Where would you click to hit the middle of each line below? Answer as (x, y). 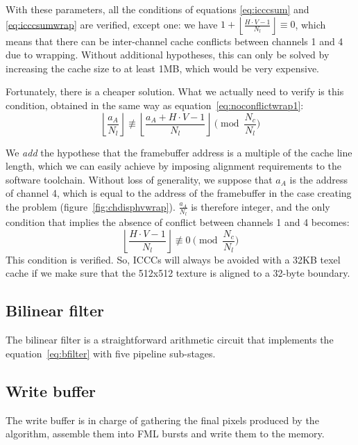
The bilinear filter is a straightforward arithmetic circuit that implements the (170, 340)
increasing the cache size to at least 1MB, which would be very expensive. (163, 68)
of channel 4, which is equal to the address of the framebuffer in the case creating (179, 193)
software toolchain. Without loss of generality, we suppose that (139, 179)
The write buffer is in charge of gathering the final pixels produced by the (162, 420)
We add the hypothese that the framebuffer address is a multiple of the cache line (179, 152)
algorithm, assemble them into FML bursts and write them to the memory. (165, 434)
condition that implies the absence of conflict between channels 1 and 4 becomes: (178, 222)
